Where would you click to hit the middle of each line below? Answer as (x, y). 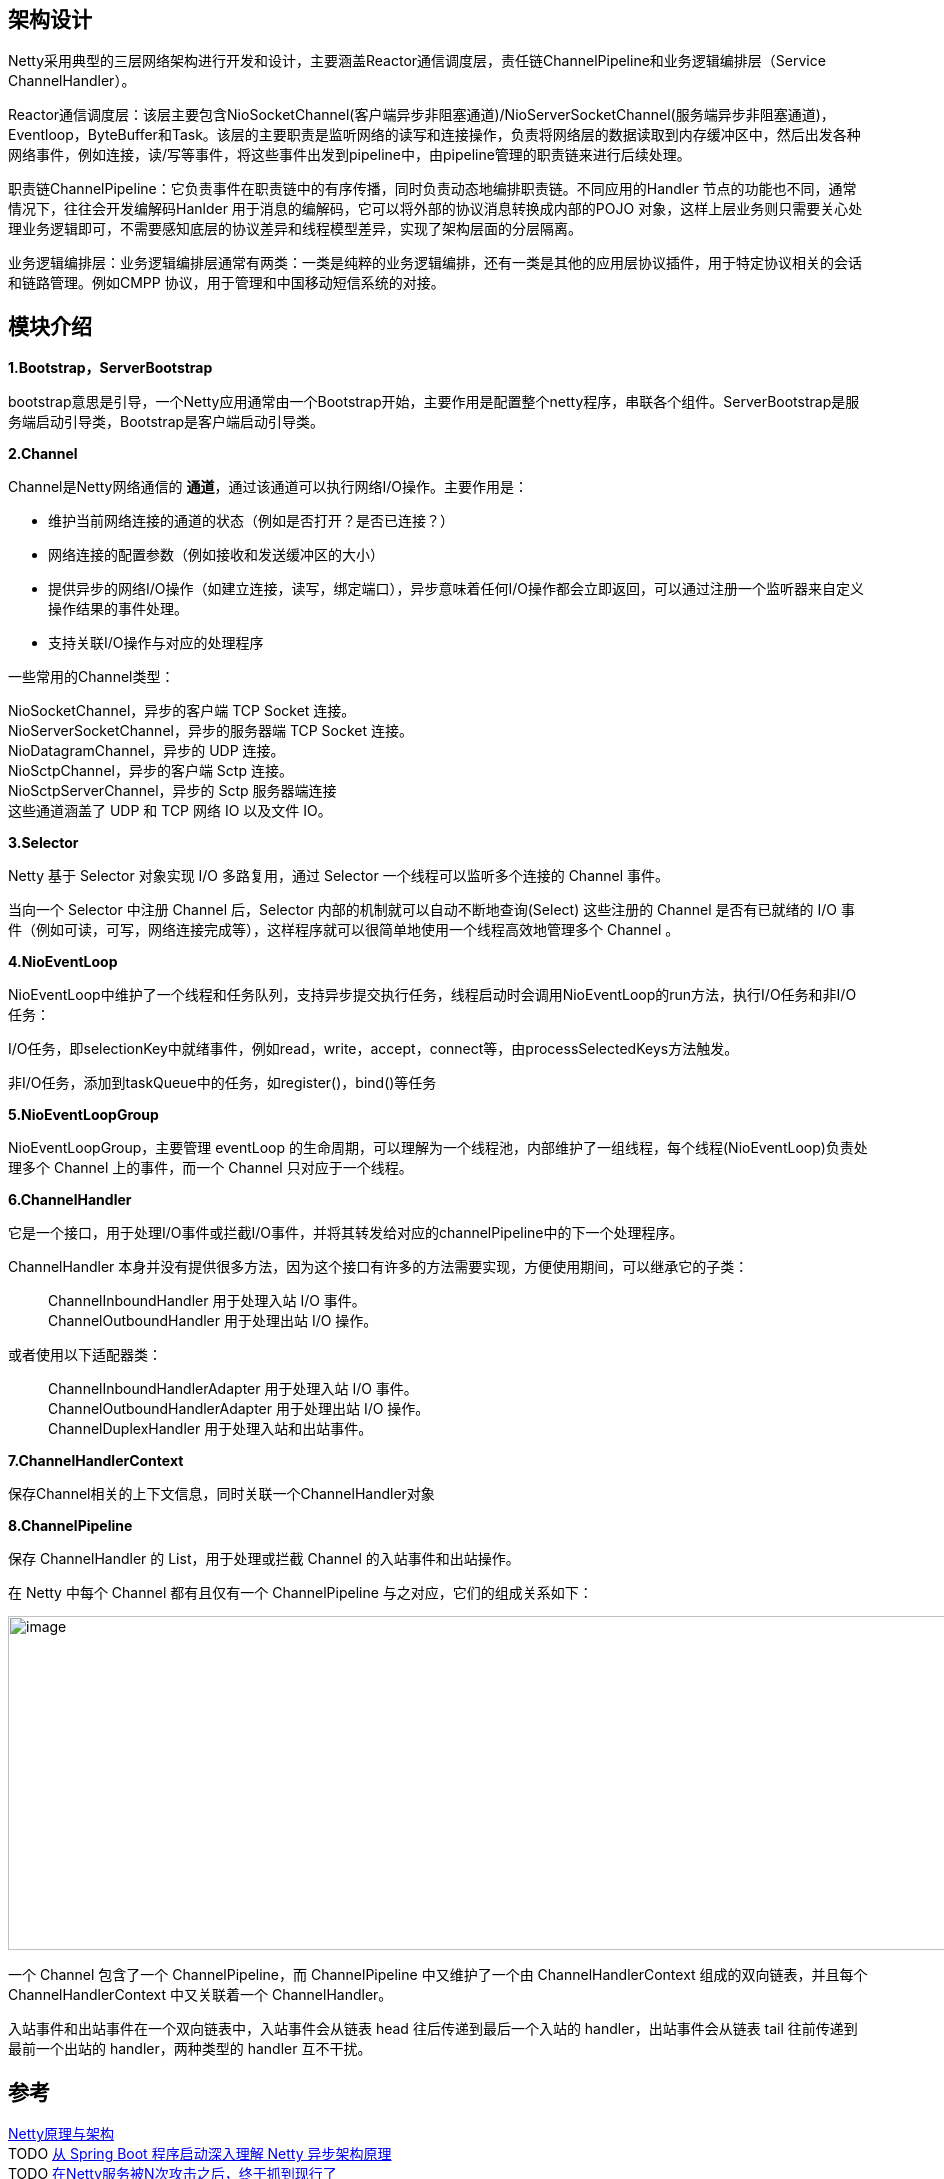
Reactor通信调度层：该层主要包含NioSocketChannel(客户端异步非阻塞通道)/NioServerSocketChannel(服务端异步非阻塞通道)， (421, 115)
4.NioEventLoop (63, 962)
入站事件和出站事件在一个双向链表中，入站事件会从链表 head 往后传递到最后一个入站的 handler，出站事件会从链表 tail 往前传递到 (433, 2029)
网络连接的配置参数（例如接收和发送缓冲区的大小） (216, 555)
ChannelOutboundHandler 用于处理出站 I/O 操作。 (213, 1321)
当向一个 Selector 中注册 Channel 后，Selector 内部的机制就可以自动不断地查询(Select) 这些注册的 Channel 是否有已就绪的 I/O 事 (431, 910)
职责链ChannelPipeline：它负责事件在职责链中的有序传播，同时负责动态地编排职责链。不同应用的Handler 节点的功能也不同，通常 (432, 189)
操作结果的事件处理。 (118, 609)
